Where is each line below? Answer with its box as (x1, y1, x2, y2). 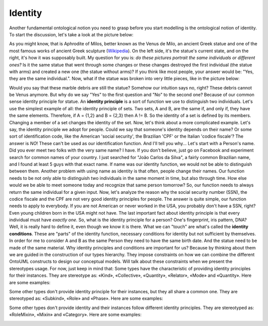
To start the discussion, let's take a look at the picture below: (9, 31, 134, 37)
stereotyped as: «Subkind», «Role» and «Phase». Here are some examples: (9, 296, 163, 302)
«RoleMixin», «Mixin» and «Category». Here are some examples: (9, 312, 141, 318)
